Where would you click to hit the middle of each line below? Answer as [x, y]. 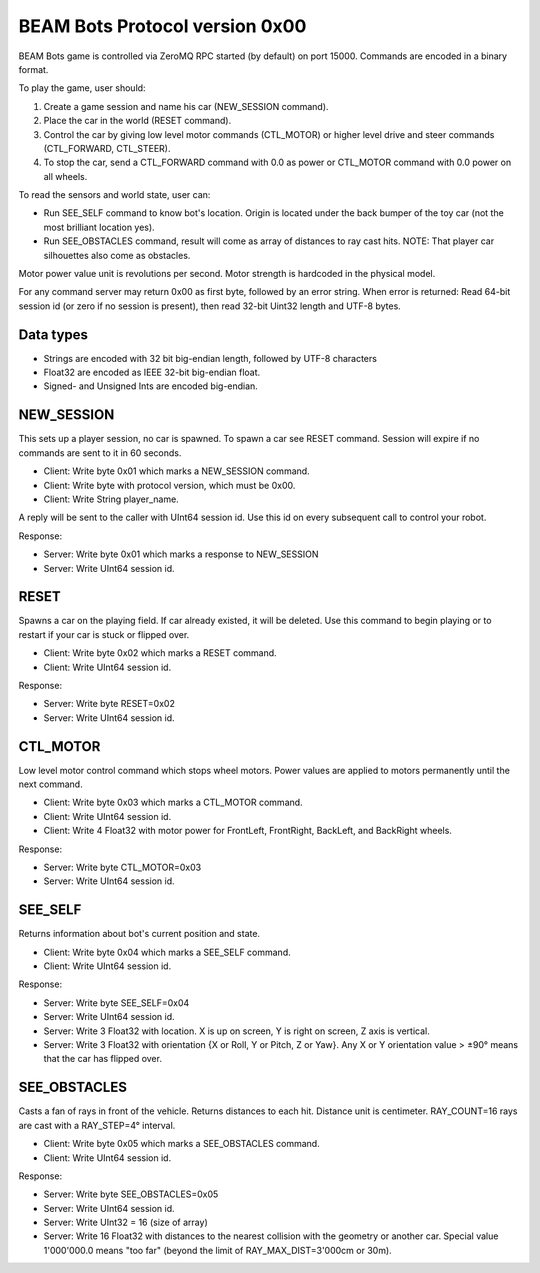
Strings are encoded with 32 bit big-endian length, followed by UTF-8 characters [210, 358]
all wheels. [65, 176]
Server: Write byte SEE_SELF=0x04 [116, 1002]
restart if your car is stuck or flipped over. [104, 634]
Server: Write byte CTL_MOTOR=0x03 [122, 867]
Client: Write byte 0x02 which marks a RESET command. [160, 653]
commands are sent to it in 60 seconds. [100, 452]
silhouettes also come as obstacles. [117, 255]
